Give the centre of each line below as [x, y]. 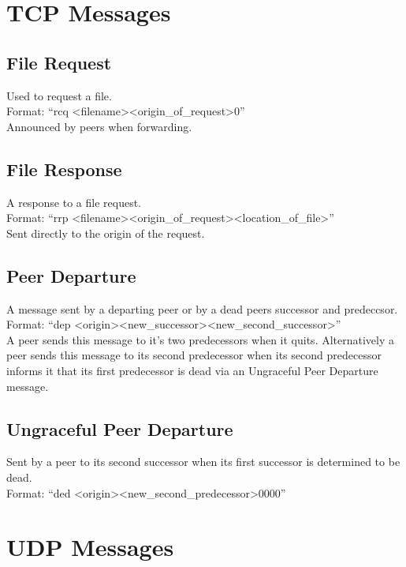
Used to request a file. [59, 95]
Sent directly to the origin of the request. [106, 233]
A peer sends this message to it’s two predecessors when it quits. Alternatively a [201, 339]
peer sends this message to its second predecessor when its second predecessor [194, 355]
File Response [64, 169]
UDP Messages [90, 547]
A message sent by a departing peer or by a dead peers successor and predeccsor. [202, 308]
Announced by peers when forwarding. [99, 126]
